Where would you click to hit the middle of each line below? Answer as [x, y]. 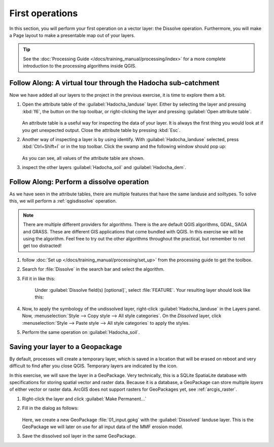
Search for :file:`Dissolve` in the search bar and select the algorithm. [93, 269]
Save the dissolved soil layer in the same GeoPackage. [79, 436]
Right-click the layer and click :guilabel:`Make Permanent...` [84, 399]
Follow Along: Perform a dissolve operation [79, 182]
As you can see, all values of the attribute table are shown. [83, 158]
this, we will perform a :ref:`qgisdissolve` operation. [63, 201]
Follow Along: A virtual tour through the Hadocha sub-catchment [114, 83]
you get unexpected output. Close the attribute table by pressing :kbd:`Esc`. [101, 130]
